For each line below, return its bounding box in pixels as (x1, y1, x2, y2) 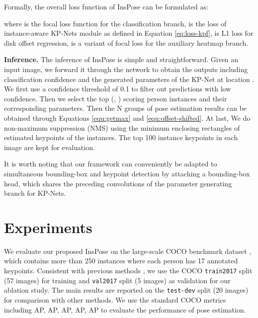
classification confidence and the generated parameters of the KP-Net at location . (4, 74, 255, 84)
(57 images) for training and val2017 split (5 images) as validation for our (4, 275, 231, 285)
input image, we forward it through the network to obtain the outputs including (4, 64, 248, 74)
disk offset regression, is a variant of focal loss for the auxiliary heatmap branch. (4, 37, 249, 48)
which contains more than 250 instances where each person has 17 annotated (4, 255, 238, 266)
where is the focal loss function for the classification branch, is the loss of (4, 18, 227, 28)
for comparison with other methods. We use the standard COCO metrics (4, 294, 226, 305)
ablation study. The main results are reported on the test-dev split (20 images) (4, 285, 249, 295)
